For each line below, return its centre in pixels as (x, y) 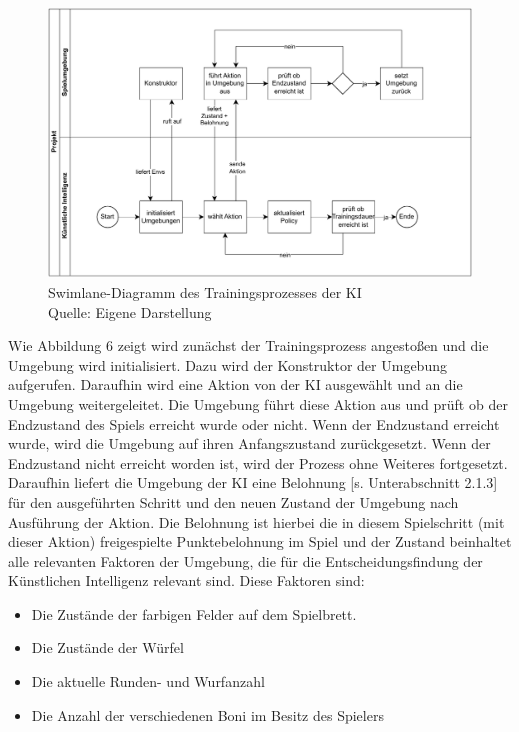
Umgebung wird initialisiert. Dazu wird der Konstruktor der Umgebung (227, 364)
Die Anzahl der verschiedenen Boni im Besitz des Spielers (207, 714)
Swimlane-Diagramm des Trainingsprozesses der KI (205, 291)
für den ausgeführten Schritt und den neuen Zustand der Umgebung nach (233, 501)
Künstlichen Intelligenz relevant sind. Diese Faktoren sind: (186, 580)
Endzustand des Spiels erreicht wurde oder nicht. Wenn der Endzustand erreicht (254, 423)
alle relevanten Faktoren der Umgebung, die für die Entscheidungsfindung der (245, 560)
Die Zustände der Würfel (107, 647)
